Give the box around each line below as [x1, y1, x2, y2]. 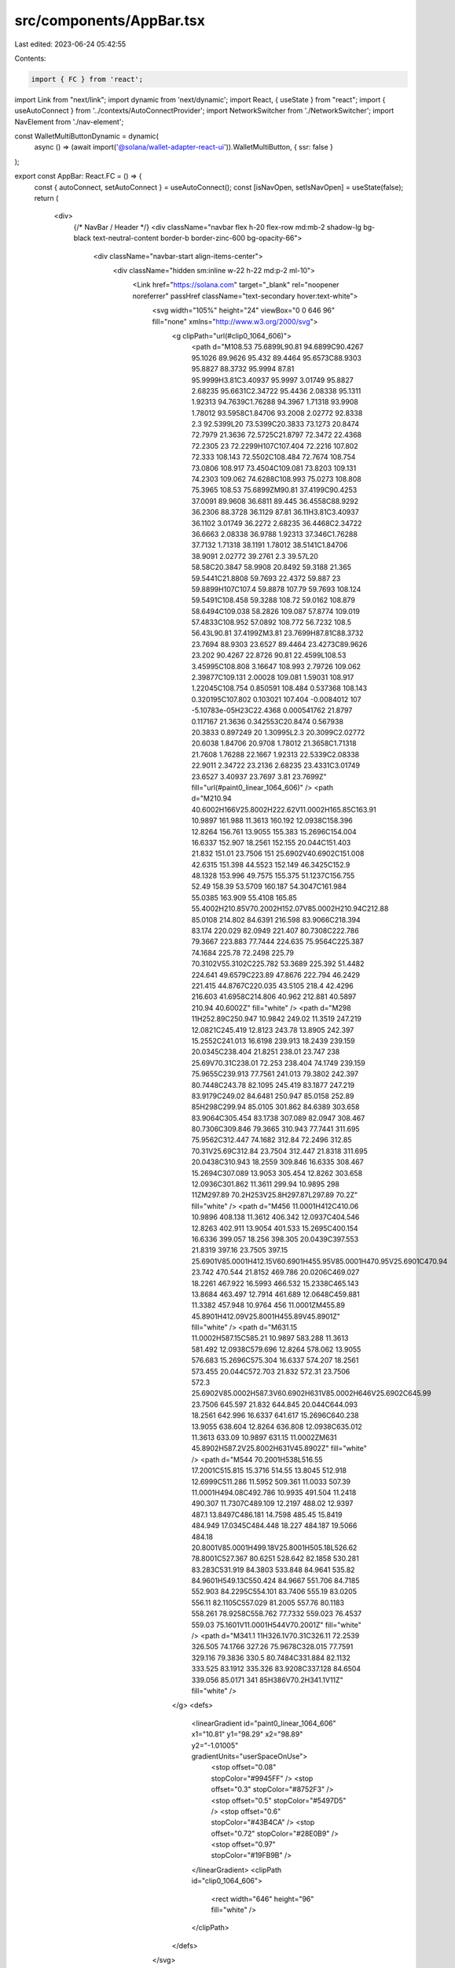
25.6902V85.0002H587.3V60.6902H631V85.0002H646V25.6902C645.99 [191, 1389, 431, 1398]
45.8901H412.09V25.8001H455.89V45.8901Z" [191, 1311, 341, 1321]
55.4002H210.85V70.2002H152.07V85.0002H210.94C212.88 [191, 904, 389, 913]
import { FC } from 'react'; [31, 75, 144, 83]
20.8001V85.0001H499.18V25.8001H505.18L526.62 [191, 1543, 358, 1552]
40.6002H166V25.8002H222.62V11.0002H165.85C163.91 [191, 805, 376, 814]
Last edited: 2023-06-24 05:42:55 [14, 39, 127, 49]
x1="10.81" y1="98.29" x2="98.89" [191, 1729, 303, 1739]
